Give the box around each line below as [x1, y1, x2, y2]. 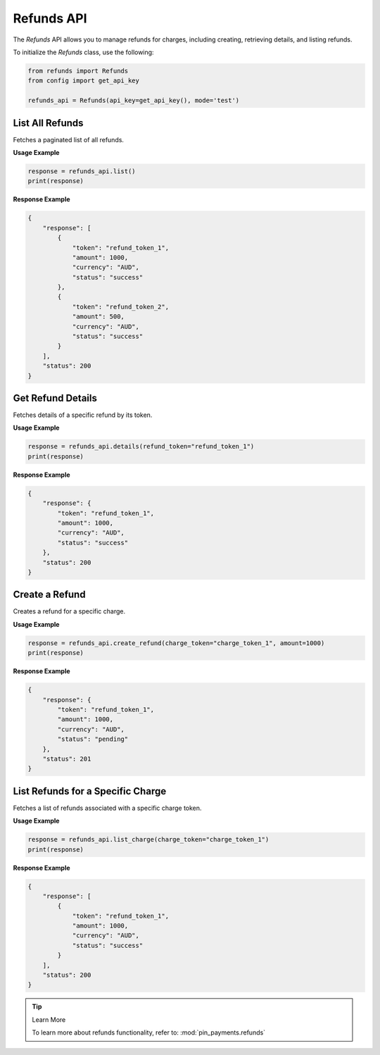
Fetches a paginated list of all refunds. [13, 135, 125, 144]
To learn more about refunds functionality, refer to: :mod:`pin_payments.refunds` [32, 1028, 266, 1037]
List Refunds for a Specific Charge [13, 785, 167, 797]
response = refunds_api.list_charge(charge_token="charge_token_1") [27, 835, 270, 844]
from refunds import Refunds [27, 67, 129, 75]
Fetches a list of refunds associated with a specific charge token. [13, 804, 202, 812]
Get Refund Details [13, 392, 98, 404]
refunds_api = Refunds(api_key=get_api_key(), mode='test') [27, 96, 240, 105]
